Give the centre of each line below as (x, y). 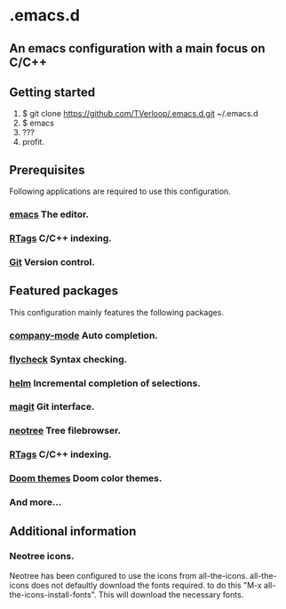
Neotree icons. (42, 557)
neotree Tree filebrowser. (65, 430)
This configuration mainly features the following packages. (117, 312)
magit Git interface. (52, 407)
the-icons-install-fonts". (53, 594)
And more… (36, 502)
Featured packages (64, 291)
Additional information (73, 531)
